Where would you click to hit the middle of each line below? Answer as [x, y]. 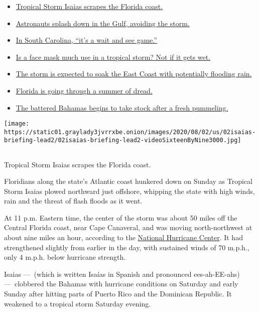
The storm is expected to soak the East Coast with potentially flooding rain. [134, 74]
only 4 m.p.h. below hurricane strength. [65, 257]
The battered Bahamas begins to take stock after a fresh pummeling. [122, 107]
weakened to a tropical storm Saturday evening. [78, 303]
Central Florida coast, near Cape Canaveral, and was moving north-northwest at [128, 227]
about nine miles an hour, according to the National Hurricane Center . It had [123, 237]
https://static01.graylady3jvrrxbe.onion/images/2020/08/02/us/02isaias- [130, 132]
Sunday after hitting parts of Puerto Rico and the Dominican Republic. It [118, 294]
